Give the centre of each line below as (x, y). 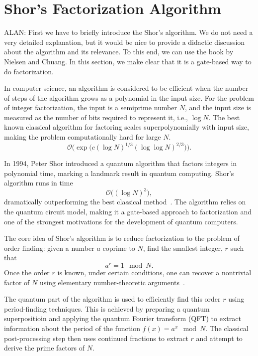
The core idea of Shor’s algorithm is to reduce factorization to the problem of (122, 238)
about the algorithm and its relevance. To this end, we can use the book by (119, 52)
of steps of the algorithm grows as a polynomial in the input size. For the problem (129, 97)
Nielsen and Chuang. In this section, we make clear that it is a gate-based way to (128, 61)
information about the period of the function (72, 328)
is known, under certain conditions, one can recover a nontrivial (154, 272)
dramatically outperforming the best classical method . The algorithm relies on (125, 202)
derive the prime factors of (44, 348)
